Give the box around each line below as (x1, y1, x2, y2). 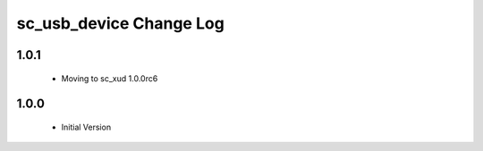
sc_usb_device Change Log (16, 13, 225, 33)
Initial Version (61, 122, 112, 132)
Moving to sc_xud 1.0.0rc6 (61, 72, 158, 84)
